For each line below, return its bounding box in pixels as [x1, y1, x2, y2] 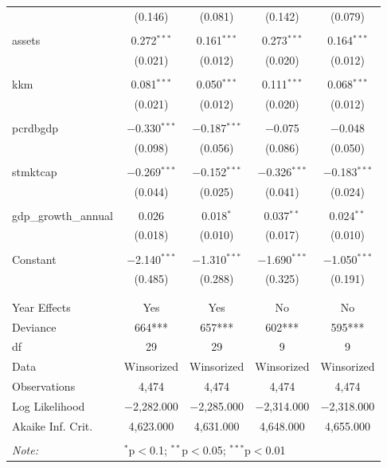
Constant [12, 250, 57, 267]
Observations [12, 378, 76, 395]
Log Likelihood [12, 397, 85, 414]
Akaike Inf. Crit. [12, 417, 93, 434]
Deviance [12, 318, 57, 335]
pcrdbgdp [12, 119, 59, 136]
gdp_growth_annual [12, 206, 113, 223]
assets [12, 31, 41, 48]
